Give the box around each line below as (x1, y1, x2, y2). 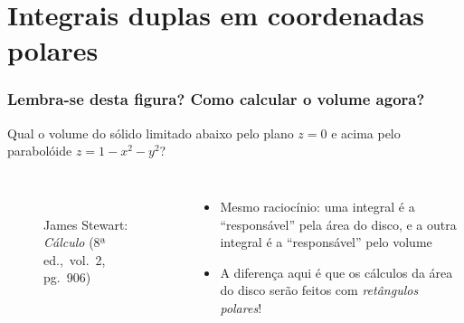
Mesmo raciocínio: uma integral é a (220, 196, 415, 215)
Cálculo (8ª (43, 233, 106, 252)
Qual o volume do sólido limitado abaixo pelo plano (7, 123, 294, 142)
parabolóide (7, 141, 72, 160)
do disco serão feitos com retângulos (220, 280, 419, 299)
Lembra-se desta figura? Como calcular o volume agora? (7, 88, 425, 110)
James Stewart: (43, 214, 128, 233)
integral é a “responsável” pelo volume (220, 233, 432, 252)
